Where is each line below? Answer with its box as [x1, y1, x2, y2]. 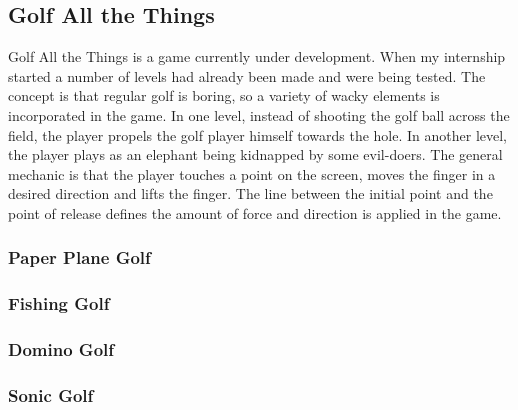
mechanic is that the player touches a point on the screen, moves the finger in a [8, 163, 496, 184]
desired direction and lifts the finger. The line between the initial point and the [8, 183, 493, 204]
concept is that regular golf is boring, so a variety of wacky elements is [8, 85, 440, 106]
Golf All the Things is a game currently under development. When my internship [8, 46, 506, 67]
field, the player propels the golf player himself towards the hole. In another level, [8, 124, 507, 145]
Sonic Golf [8, 383, 94, 407]
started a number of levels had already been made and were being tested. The [8, 65, 486, 86]
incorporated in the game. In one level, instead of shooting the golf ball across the [8, 104, 510, 125]
